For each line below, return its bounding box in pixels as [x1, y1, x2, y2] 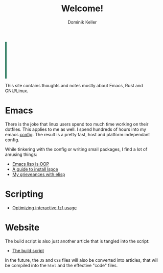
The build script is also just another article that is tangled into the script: [5, 238, 150, 244]
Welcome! [61, 3, 104, 14]
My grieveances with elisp [12, 171, 65, 177]
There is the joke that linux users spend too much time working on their [5, 121, 149, 127]
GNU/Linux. [5, 88, 28, 94]
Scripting [5, 189, 44, 200]
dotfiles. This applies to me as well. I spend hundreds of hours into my [5, 126, 146, 132]
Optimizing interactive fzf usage [12, 204, 77, 211]
